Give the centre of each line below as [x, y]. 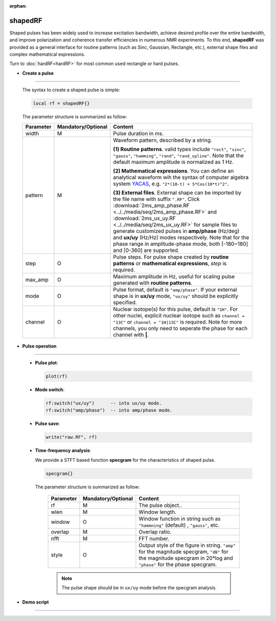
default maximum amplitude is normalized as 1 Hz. [174, 162]
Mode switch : [50, 390]
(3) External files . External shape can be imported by [177, 192]
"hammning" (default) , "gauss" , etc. [179, 525]
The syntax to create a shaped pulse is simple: [71, 90]
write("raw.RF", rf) [71, 437]
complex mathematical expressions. [47, 54]
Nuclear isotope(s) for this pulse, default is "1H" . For [176, 309]
